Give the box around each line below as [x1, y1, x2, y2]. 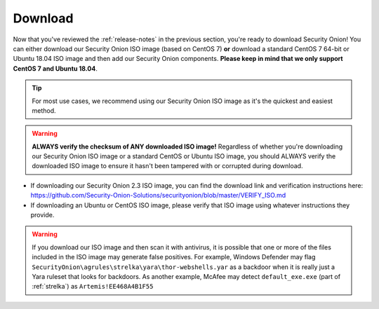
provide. [30, 211, 55, 219]
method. [32, 106, 56, 115]
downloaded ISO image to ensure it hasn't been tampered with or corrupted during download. [32, 162, 303, 170]
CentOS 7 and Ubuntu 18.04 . [13, 64, 98, 73]
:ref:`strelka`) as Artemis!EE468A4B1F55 [32, 282, 154, 291]
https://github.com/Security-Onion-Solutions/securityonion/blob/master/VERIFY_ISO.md [30, 191, 286, 200]
